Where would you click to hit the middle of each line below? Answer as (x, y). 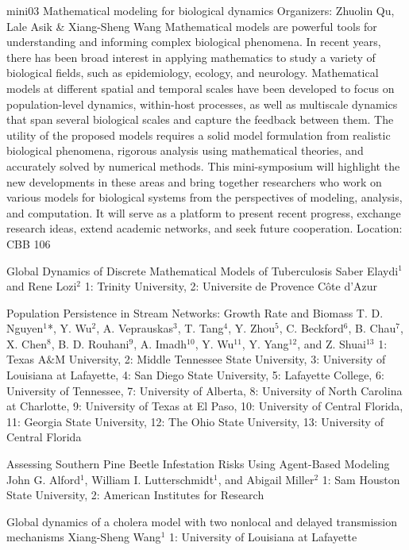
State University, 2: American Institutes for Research (135, 495)
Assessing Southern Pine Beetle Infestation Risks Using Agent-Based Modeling (198, 464)
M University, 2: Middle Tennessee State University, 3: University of (220, 359)
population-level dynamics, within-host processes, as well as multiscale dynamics (202, 104)
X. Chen (27, 343)
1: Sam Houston (361, 479)
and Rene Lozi (42, 286)
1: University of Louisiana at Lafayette (263, 537)
